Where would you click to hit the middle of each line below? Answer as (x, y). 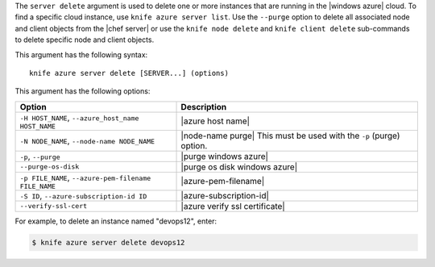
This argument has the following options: (83, 91)
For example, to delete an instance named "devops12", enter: (116, 221)
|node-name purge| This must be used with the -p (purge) (290, 136)
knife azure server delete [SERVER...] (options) (129, 73)
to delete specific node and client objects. (85, 40)
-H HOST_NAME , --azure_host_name (79, 117)
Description (204, 106)
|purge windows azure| (225, 156)
